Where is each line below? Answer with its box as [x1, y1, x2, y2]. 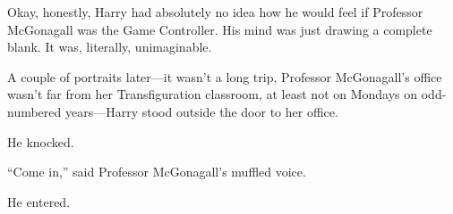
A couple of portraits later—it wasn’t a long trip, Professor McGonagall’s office [7, 67, 442, 86]
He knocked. [7, 132, 74, 151]
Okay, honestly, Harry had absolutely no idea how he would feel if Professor [7, 3, 423, 21]
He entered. [7, 192, 71, 210]
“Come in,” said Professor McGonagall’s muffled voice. [7, 162, 306, 181]
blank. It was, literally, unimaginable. [7, 37, 212, 56]
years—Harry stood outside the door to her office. [64, 102, 338, 120]
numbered [7, 102, 62, 120]
